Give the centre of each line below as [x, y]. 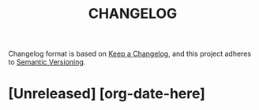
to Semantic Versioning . [47, 62]
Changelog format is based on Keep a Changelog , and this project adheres [129, 54]
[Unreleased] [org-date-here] [107, 94]
